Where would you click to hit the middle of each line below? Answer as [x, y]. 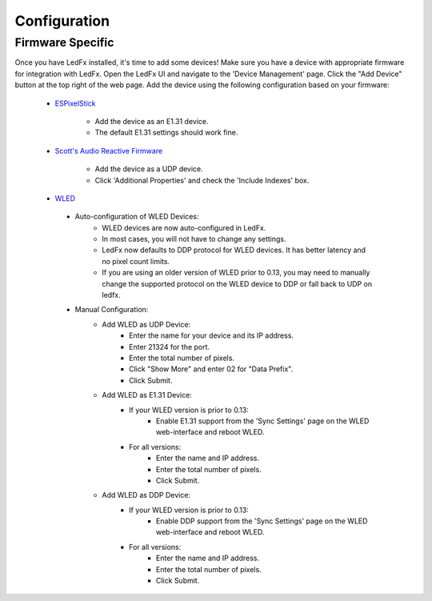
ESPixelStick [75, 103]
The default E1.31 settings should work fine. [166, 133]
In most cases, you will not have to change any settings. [194, 239]
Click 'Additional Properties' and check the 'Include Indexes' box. [202, 180]
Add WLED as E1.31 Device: [147, 395]
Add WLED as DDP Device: [146, 495]
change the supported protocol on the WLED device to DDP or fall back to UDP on [237, 283]
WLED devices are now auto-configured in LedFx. [184, 227]
